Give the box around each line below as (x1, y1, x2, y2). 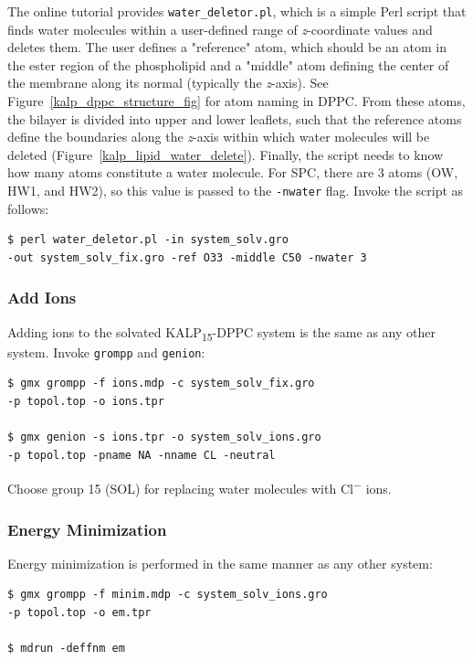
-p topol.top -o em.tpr (7, 606, 152, 620)
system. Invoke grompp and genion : (7, 342, 205, 361)
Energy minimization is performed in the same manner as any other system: (7, 553, 433, 572)
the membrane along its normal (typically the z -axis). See (7, 73, 329, 92)
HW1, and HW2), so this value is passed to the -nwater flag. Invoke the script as (7, 181, 464, 199)
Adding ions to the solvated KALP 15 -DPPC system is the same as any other (7, 322, 436, 344)
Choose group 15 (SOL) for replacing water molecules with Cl (7, 479, 353, 498)
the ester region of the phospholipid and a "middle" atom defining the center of (7, 55, 449, 74)
